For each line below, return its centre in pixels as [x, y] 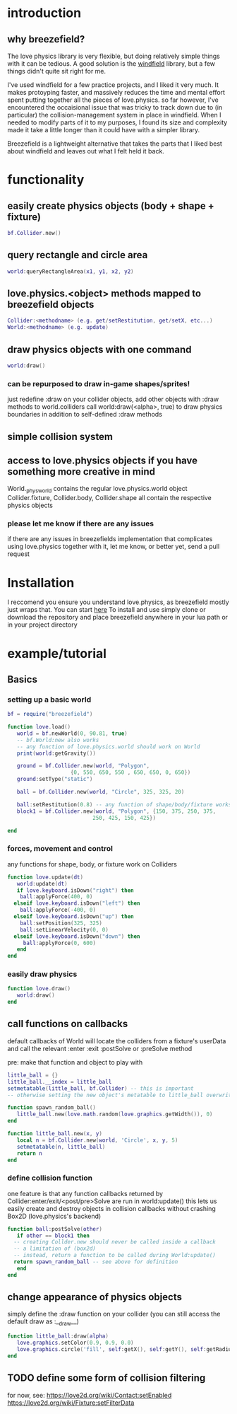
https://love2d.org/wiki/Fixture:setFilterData [71, 1403]
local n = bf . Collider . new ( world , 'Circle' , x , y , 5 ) [97, 1140]
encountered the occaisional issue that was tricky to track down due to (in [115, 107]
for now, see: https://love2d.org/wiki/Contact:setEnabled [90, 1395]
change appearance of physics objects [95, 1297]
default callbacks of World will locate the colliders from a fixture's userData [117, 1041]
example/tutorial [57, 653]
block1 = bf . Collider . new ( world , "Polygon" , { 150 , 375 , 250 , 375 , [116, 811]
